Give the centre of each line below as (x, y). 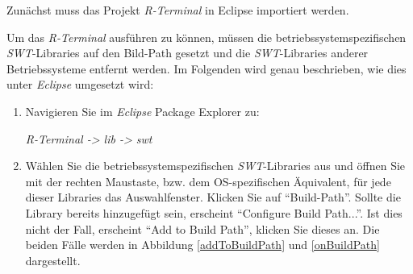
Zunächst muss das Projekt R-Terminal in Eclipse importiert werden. (178, 10)
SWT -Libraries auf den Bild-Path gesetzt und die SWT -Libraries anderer (188, 53)
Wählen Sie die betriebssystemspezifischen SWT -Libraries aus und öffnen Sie (215, 166)
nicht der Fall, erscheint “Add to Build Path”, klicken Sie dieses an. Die (202, 228)
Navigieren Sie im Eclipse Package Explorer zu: (142, 111)
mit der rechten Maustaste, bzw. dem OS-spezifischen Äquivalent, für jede (208, 181)
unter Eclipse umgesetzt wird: (80, 84)
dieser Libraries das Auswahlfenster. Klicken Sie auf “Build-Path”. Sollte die (213, 197)
